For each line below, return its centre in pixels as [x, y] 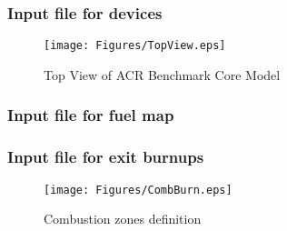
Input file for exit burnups [106, 157]
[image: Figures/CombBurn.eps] [138, 190]
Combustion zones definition [123, 219]
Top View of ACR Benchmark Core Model [162, 74]
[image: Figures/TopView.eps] [135, 46]
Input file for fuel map [91, 115]
